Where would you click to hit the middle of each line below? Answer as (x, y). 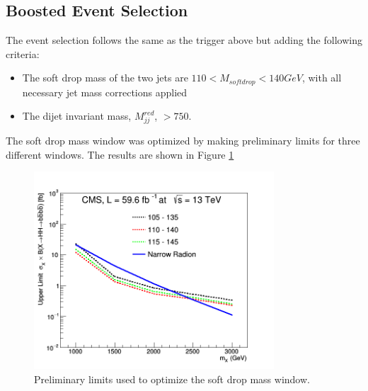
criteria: (23, 53)
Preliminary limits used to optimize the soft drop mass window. (172, 379)
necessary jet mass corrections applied (105, 92)
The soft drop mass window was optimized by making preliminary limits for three (183, 141)
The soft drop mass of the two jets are (105, 78)
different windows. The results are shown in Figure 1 (120, 154)
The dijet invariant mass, (77, 116)
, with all (322, 78)
